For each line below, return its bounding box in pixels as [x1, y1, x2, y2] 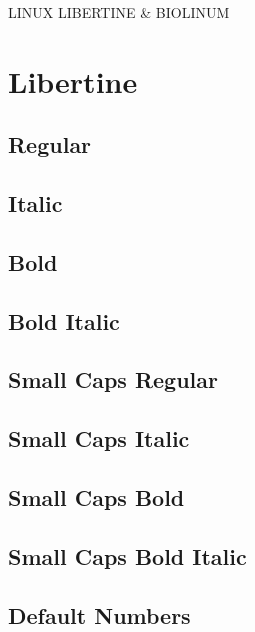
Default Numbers [8, 599, 191, 630]
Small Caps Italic [8, 423, 190, 454]
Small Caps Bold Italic [8, 540, 247, 571]
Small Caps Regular [8, 364, 218, 395]
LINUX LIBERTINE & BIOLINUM [8, 2, 230, 22]
